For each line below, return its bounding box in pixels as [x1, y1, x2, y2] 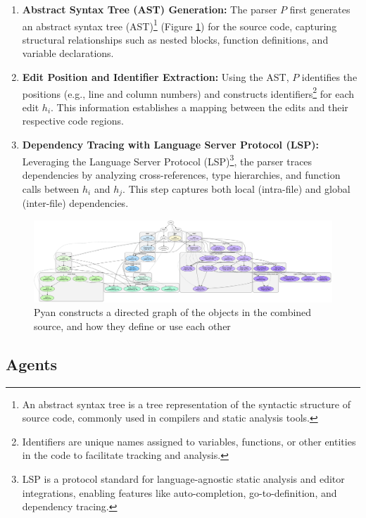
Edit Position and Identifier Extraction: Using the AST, [22, 70, 289, 84]
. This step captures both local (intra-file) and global [122, 181, 351, 196]
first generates [289, 2, 351, 16]
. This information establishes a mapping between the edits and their [51, 99, 348, 114]
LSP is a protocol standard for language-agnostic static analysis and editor [22, 472, 345, 486]
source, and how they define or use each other [34, 318, 231, 333]
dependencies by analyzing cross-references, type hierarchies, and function [22, 167, 341, 182]
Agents [6, 353, 58, 374]
